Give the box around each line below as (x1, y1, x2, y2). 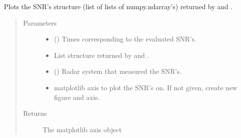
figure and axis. (54, 92, 100, 102)
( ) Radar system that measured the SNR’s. (54, 66, 182, 76)
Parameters (23, 17, 57, 28)
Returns (23, 108, 47, 118)
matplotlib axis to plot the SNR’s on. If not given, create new (54, 82, 238, 92)
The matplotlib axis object (42, 124, 122, 134)
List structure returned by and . (54, 50, 149, 60)
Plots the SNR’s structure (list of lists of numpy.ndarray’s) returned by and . (4, 1, 233, 11)
